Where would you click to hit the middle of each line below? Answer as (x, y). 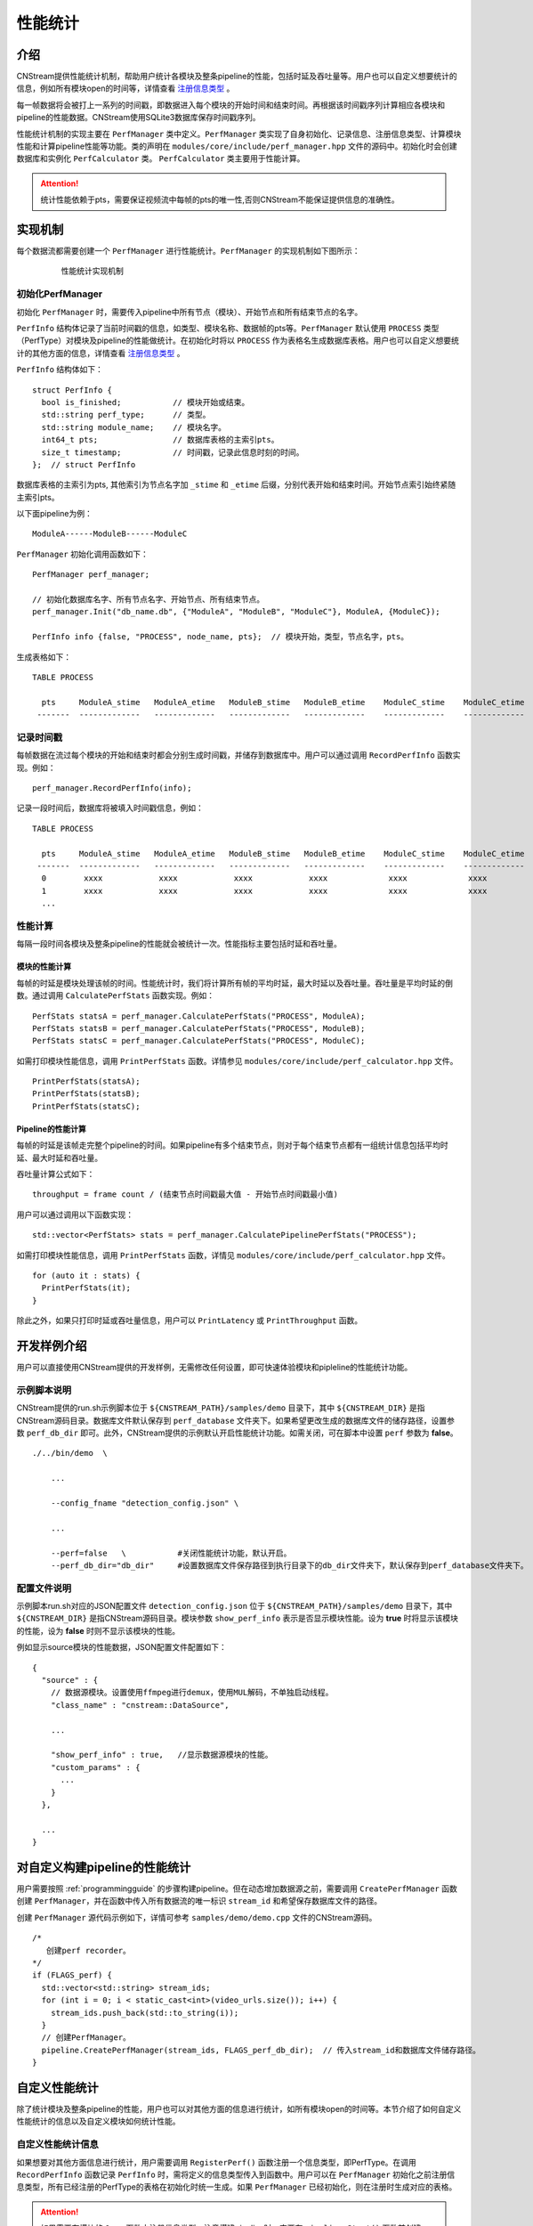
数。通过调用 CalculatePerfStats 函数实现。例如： (116, 995)
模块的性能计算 (44, 967)
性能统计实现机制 (92, 271)
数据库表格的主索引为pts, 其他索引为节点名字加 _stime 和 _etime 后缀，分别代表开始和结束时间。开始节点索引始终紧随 (236, 484)
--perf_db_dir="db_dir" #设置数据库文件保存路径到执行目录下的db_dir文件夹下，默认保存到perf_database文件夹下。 (289, 1565)
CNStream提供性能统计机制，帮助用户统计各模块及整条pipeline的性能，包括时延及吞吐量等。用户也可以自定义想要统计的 (237, 77)
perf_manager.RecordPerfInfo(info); (112, 788)
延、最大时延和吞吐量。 (59, 1158)
